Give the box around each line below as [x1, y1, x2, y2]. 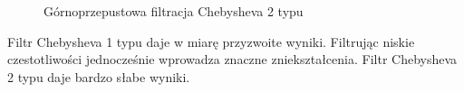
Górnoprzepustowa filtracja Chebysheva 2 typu [43, 2, 304, 20]
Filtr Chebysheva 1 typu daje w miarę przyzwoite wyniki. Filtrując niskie [7, 32, 415, 51]
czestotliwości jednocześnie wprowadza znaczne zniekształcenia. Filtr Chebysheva [7, 50, 458, 69]
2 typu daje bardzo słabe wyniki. [7, 67, 190, 86]
